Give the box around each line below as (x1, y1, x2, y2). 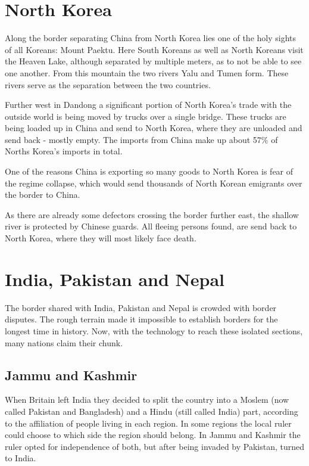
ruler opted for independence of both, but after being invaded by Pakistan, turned (5, 440, 305, 452)
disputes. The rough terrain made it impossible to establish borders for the (5, 313, 278, 325)
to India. (5, 452, 36, 464)
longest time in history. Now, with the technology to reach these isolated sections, (5, 324, 303, 337)
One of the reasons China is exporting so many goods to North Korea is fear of (5, 165, 294, 178)
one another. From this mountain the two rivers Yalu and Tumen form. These (5, 66, 289, 79)
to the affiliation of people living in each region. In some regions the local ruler (5, 417, 292, 429)
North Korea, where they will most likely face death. (5, 232, 196, 244)
